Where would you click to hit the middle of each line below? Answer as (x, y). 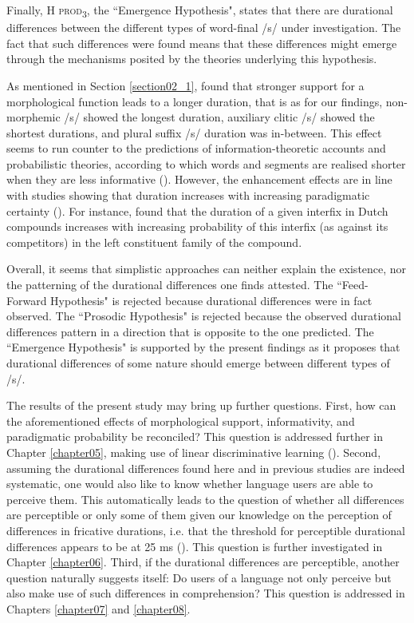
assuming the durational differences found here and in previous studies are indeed (206, 468)
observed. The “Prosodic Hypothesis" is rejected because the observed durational (204, 316)
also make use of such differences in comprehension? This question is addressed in (206, 593)
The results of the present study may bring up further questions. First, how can (201, 405)
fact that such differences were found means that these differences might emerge (202, 43)
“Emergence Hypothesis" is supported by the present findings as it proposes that (203, 347)
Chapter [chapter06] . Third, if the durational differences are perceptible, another (203, 562)
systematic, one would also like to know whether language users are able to (190, 484)
